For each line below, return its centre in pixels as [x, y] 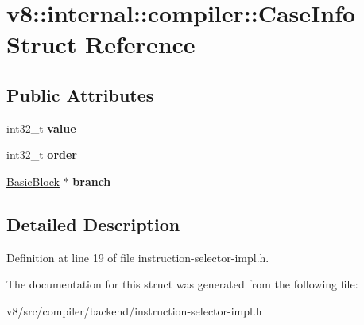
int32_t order [42, 155]
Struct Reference [101, 44]
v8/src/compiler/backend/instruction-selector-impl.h [134, 310]
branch [92, 181]
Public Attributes [80, 94]
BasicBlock [33, 181]
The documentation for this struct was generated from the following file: [182, 284]
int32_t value [41, 128]
